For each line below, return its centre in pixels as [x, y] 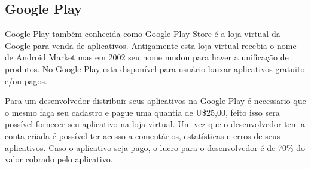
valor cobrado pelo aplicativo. [59, 159]
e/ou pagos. [26, 80]
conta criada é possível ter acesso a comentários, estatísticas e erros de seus [143, 135]
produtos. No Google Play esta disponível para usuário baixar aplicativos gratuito [155, 68]
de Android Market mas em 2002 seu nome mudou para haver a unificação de [147, 57]
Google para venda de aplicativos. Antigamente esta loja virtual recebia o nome [151, 45]
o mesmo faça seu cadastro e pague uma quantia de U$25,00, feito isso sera [142, 112]
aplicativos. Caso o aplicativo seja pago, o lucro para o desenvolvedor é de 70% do [155, 147]
